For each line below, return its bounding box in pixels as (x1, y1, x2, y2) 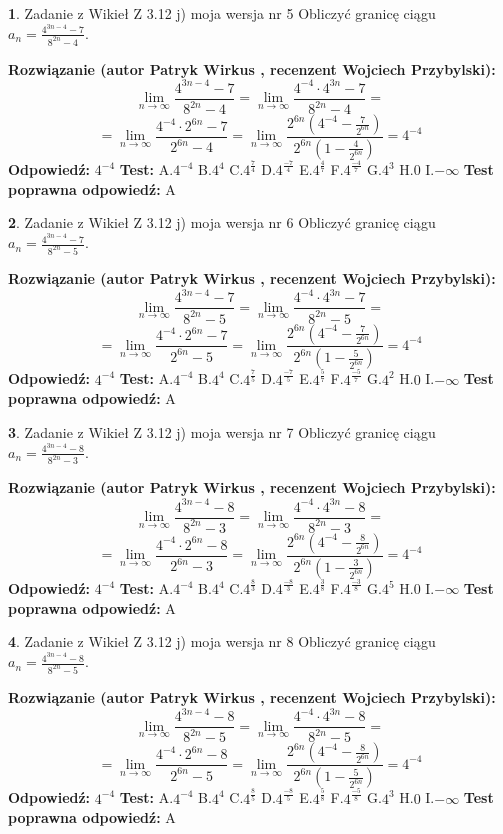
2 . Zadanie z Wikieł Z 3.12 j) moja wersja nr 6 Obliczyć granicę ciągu (8, 212, 436, 233)
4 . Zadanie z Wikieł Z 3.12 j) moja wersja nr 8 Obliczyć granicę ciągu (8, 631, 436, 652)
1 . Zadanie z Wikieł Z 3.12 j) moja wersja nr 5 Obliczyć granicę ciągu (8, 3, 436, 23)
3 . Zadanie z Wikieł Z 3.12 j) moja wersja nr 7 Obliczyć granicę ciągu (8, 421, 436, 442)
